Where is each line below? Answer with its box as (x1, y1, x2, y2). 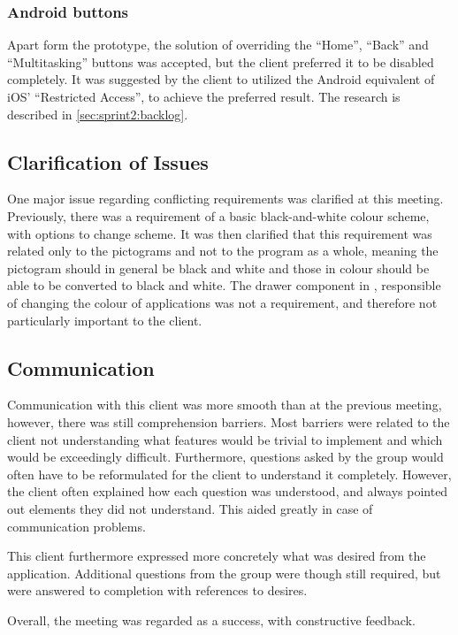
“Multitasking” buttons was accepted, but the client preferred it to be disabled (7, 52, 434, 71)
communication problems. (7, 516, 146, 535)
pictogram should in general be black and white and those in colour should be (7, 258, 430, 277)
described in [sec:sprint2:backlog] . (7, 104, 188, 123)
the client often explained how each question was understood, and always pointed (7, 482, 448, 501)
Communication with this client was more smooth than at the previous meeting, (7, 395, 442, 414)
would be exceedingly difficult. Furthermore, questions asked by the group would (7, 448, 444, 466)
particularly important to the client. (7, 310, 202, 329)
